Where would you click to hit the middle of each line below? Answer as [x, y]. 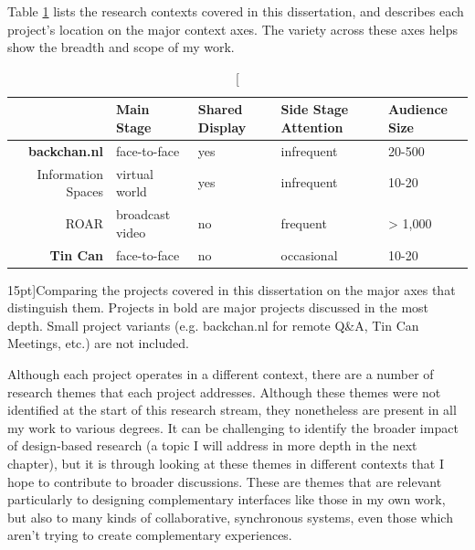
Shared [220, 109]
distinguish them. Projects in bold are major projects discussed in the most [218, 307]
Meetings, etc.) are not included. [98, 343]
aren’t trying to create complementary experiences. [150, 535]
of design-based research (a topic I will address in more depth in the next [212, 445]
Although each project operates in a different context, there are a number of [221, 374]
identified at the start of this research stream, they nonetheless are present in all [232, 410]
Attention [312, 127]
